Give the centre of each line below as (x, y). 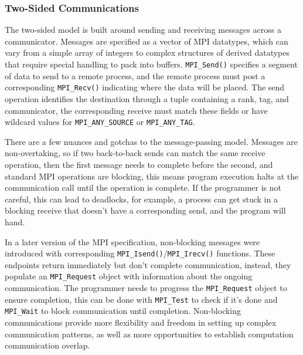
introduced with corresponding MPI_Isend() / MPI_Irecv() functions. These (140, 253)
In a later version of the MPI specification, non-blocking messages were (132, 241)
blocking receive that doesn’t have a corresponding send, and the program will (145, 210)
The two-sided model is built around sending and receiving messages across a (143, 30)
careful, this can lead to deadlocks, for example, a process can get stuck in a (141, 199)
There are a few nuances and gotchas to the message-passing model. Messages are (151, 141)
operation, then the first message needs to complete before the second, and (139, 164)
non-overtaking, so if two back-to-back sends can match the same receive (135, 153)
